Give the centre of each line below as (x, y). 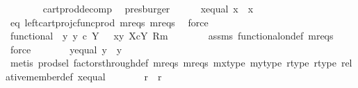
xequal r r (120, 76)
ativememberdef (39, 76)
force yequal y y (66, 49)
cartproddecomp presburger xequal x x (148, 8)
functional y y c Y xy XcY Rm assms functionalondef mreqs (172, 36)
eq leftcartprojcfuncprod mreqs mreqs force (109, 22)
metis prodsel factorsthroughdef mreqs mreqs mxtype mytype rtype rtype (173, 63)
